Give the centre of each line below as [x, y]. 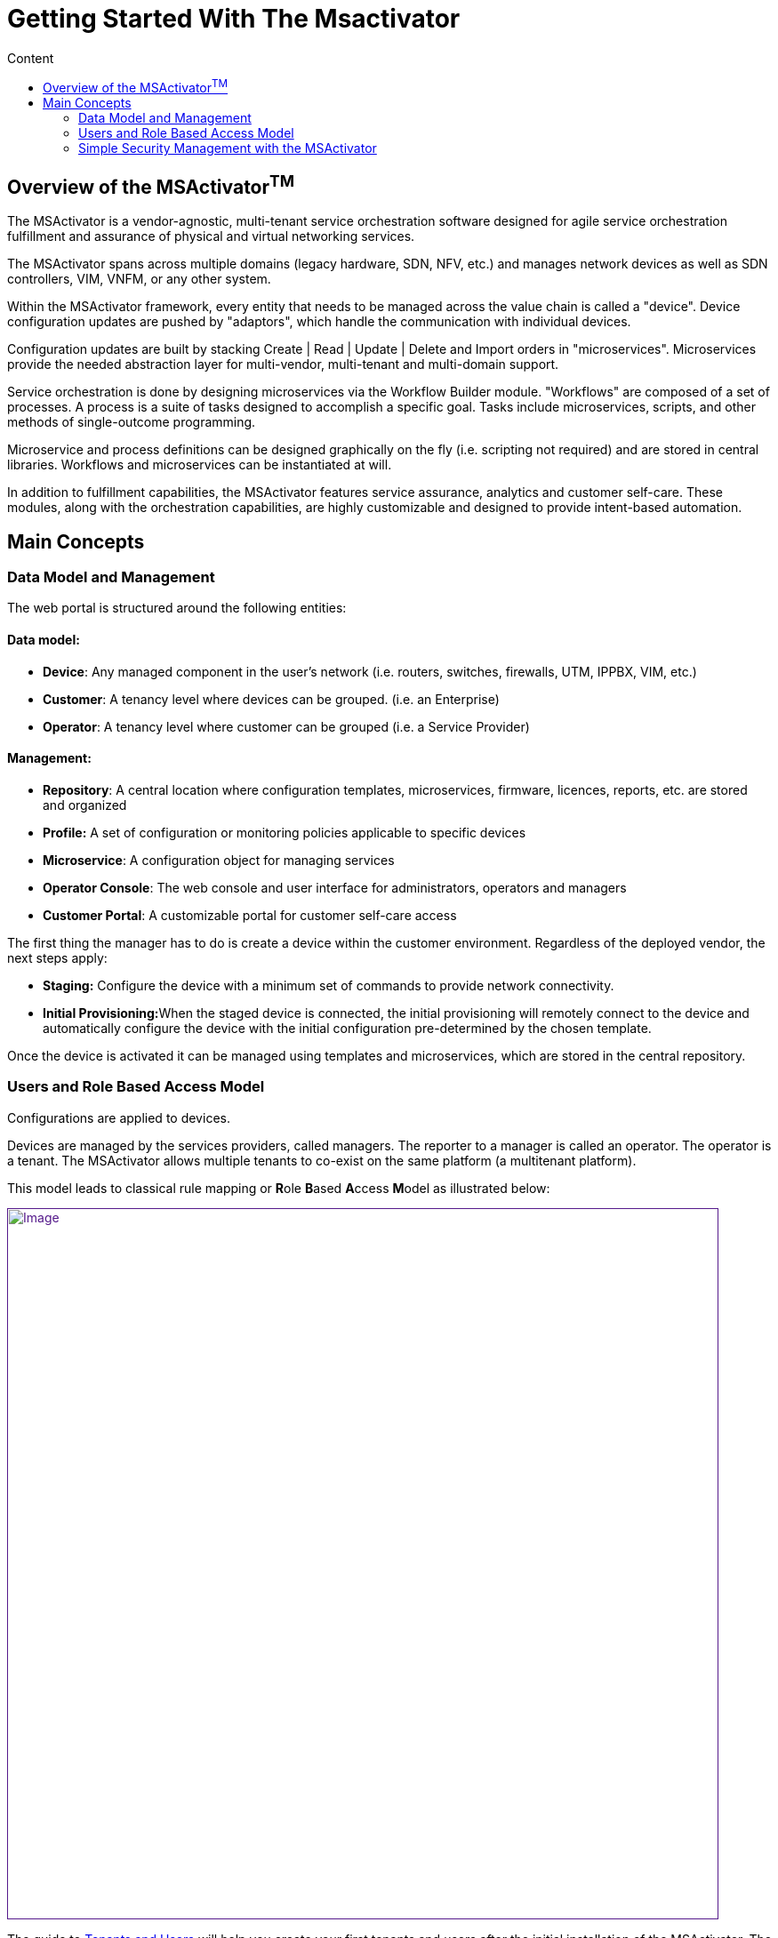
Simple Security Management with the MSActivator [228, 148]
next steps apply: [57, 957]
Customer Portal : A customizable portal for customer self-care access [250, 915]
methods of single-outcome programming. [132, 422]
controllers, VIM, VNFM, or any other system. [139, 279]
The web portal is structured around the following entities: [177, 608]
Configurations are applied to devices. [119, 1117]
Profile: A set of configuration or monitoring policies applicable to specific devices [285, 832]
